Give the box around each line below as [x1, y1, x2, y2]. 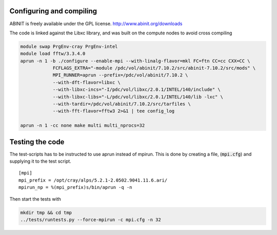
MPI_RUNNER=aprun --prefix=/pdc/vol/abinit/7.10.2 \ [52, 72, 188, 78]
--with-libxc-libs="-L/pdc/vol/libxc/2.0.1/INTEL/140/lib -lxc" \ [52, 94, 223, 100]
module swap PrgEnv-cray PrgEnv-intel [20, 44, 118, 49]
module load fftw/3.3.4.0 [20, 51, 86, 56]
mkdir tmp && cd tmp [20, 209, 72, 216]
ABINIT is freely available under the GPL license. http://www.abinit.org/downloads [9, 21, 183, 27]
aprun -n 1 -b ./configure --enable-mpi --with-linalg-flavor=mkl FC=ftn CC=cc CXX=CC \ [20, 58, 251, 64]
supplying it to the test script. [9, 158, 71, 164]
